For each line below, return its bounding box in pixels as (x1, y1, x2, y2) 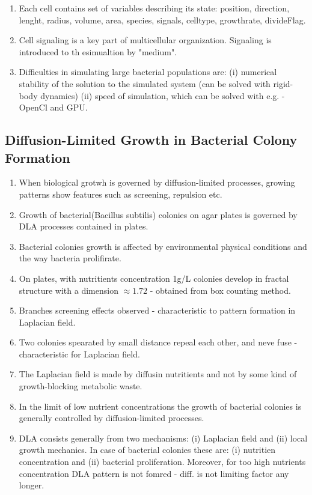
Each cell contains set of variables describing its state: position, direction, (19, 2, 290, 14)
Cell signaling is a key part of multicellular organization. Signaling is (19, 34, 272, 46)
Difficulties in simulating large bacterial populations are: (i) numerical (19, 65, 277, 78)
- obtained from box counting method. (150, 284, 291, 296)
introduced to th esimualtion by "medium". (19, 45, 177, 58)
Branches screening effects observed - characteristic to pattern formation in (19, 304, 296, 317)
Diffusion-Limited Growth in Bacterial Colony (5, 130, 298, 149)
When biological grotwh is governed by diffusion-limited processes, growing (19, 176, 295, 189)
